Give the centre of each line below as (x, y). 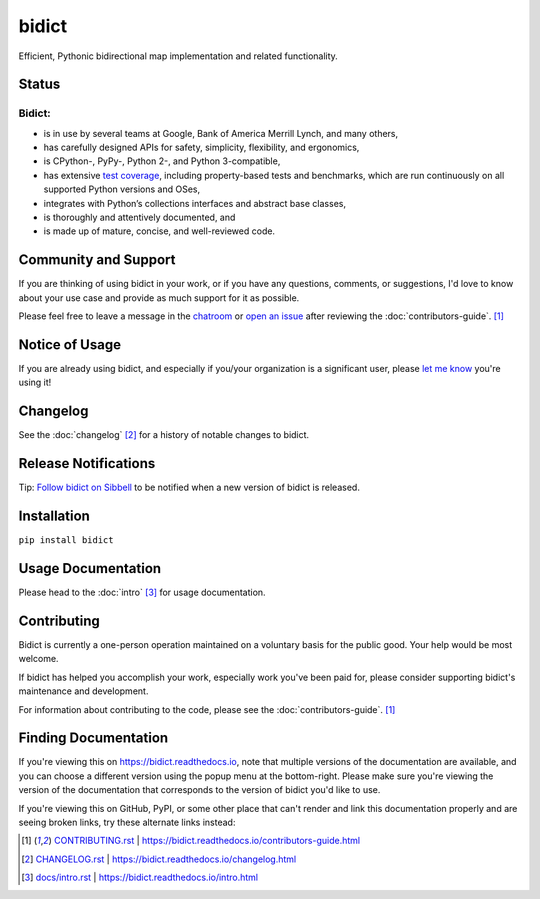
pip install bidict (66, 540)
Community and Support (97, 260)
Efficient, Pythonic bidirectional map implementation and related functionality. (178, 56)
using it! (35, 382)
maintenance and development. (83, 691)
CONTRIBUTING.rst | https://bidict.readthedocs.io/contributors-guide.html (206, 841)
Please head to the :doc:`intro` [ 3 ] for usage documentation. (142, 592)
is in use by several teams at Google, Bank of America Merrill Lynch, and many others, (221, 133)
